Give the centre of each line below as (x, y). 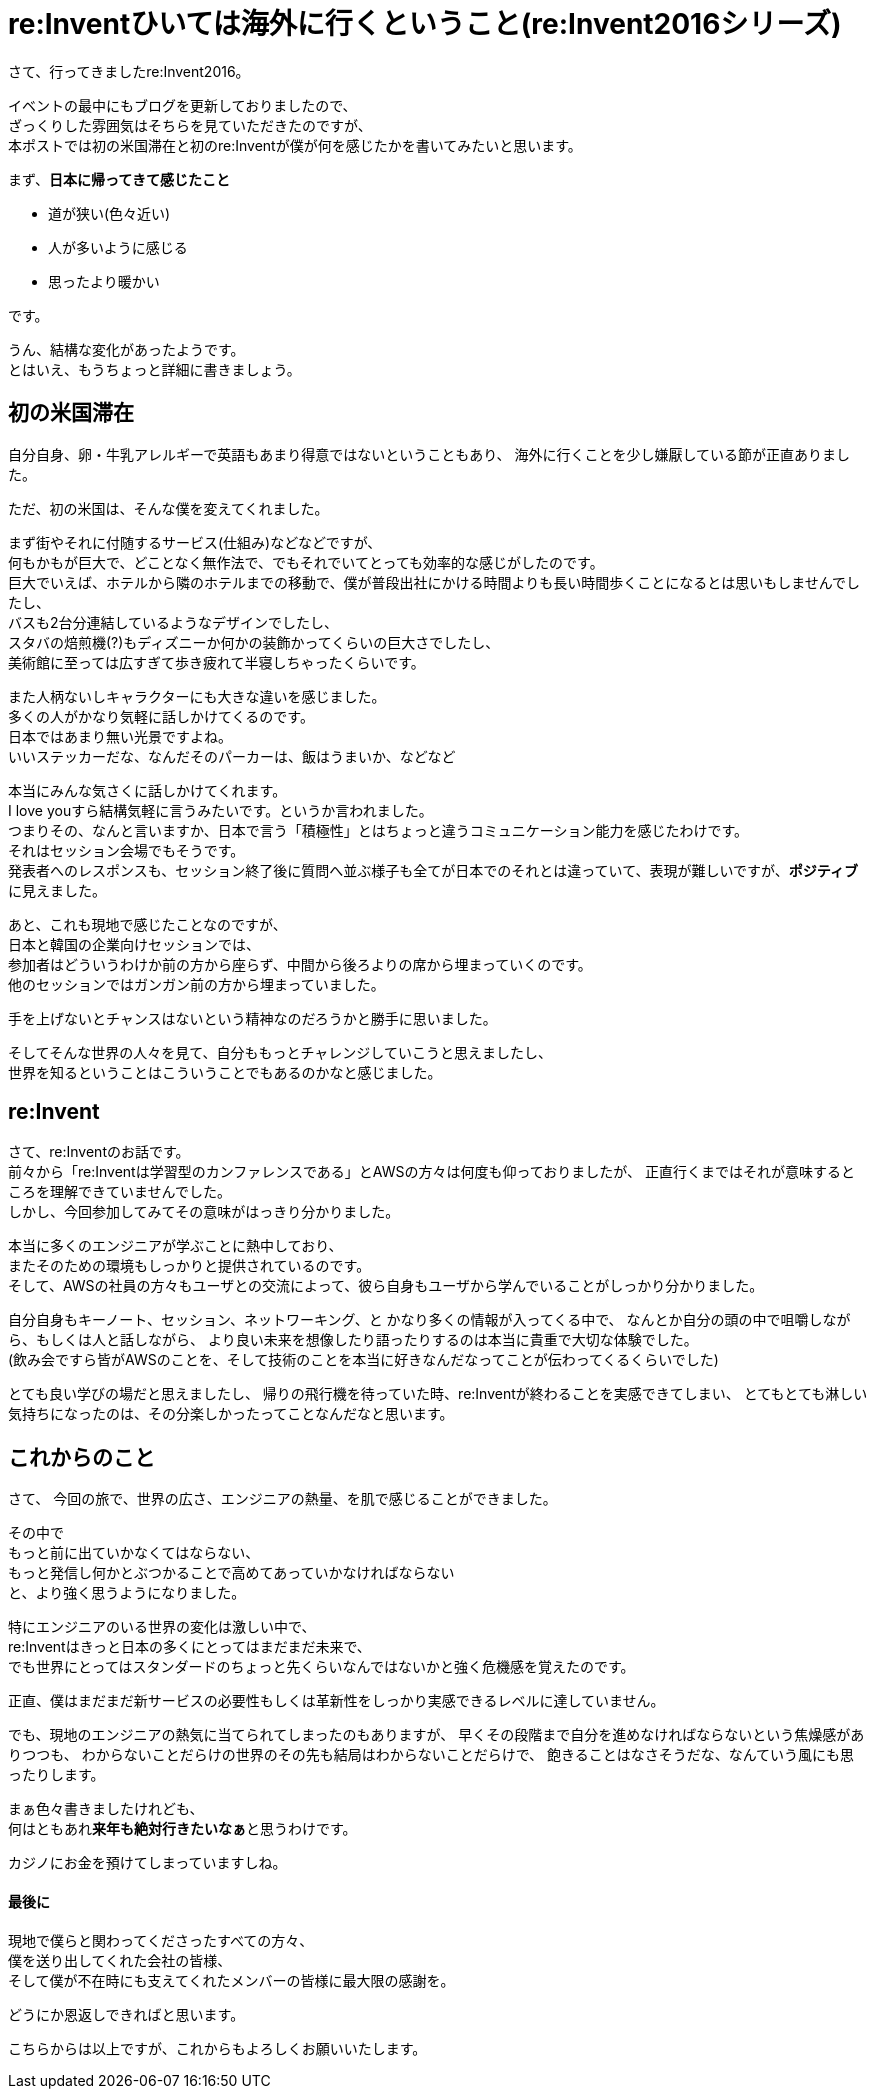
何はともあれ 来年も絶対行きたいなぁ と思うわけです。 (182, 1829)
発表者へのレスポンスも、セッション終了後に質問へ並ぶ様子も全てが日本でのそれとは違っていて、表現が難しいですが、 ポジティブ (433, 870)
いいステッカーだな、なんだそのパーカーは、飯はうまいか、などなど (232, 756)
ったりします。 (56, 1775)
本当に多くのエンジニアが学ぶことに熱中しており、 (175, 1246)
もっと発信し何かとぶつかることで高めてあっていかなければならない (231, 1573)
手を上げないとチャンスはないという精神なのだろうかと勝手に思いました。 (252, 1018)
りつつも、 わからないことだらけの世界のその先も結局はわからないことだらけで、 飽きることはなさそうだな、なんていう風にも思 (431, 1755)
